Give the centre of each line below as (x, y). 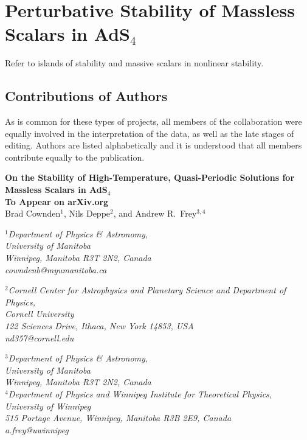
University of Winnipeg (48, 406)
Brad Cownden (33, 213)
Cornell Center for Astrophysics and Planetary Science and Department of (147, 290)
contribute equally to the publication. (75, 157)
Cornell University (40, 314)
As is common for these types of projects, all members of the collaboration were (153, 121)
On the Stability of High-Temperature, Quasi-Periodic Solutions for (150, 177)
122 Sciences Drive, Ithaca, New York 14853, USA (99, 326)
